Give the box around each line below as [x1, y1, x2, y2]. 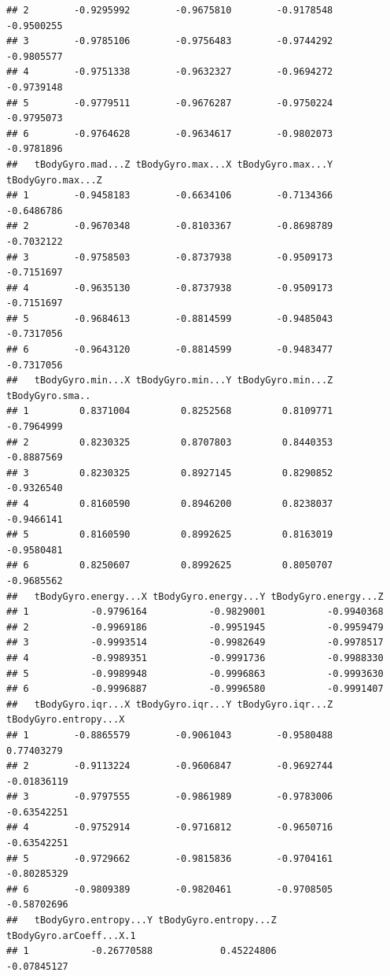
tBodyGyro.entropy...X [6, 714, 125, 726]
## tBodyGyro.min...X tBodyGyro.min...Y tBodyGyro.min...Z [6, 375, 333, 386]
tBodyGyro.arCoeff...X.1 [6, 930, 136, 941]
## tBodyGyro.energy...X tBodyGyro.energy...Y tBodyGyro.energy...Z [6, 590, 384, 602]
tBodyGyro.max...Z [6, 174, 102, 186]
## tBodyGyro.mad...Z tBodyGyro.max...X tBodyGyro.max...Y [6, 158, 333, 170]
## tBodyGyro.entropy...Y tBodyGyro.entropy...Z [6, 915, 277, 926]
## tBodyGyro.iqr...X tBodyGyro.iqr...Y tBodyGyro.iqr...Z [6, 698, 333, 710]
